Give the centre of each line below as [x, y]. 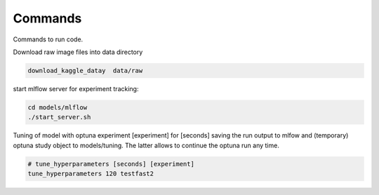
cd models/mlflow [58, 107]
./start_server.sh [59, 117]
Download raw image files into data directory [78, 52]
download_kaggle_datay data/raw [85, 70]
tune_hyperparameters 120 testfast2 [91, 174]
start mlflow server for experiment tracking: [76, 88]
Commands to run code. [48, 39]
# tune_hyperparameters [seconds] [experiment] [111, 164]
